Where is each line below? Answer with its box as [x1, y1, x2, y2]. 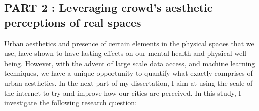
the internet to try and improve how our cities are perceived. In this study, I [4, 87, 241, 98]
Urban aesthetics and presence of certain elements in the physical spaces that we [4, 38, 254, 48]
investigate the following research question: [4, 97, 137, 108]
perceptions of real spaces [4, 14, 141, 30]
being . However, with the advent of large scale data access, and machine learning [4, 58, 255, 68]
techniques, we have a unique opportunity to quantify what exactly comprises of [4, 68, 253, 78]
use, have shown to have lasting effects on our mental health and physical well [4, 48, 246, 59]
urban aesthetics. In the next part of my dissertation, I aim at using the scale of [4, 77, 253, 88]
